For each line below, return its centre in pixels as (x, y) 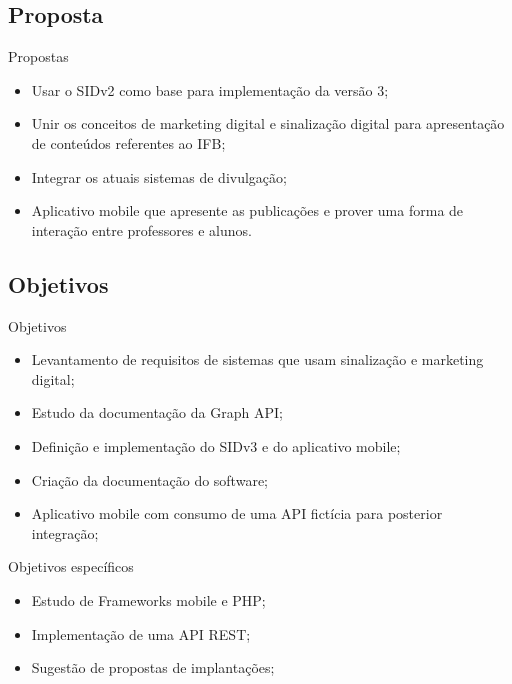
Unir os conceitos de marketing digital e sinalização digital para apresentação (268, 123)
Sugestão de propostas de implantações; (153, 667)
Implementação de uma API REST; (141, 633)
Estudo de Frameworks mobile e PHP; (148, 599)
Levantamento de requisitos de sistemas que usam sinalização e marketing (257, 359)
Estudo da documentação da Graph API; (157, 412)
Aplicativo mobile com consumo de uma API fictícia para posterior (237, 513)
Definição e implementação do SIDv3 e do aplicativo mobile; (216, 445)
